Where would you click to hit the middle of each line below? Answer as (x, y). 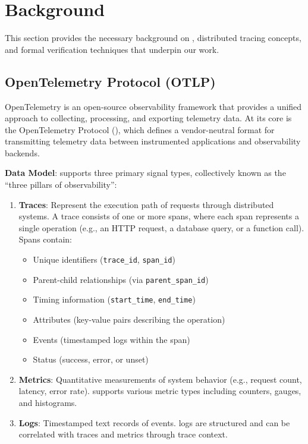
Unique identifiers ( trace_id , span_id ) (104, 259)
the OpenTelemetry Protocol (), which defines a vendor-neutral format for (140, 129)
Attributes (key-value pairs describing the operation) (129, 319)
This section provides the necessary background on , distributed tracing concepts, (153, 38)
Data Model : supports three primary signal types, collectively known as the (145, 173)
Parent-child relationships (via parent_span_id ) (121, 279)
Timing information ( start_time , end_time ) (114, 299)
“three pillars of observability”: (61, 185)
